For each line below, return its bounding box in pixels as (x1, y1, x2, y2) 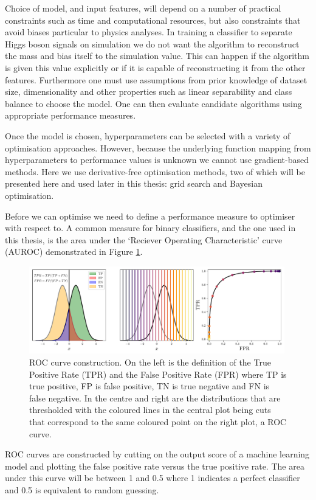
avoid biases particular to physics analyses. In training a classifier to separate (5, 26, 292, 38)
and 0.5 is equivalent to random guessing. (5, 483, 159, 496)
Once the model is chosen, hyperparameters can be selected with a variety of (5, 129, 290, 142)
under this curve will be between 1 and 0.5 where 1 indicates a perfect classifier (5, 471, 300, 484)
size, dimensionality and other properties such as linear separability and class (5, 85, 292, 98)
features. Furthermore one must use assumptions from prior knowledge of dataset (5, 73, 307, 86)
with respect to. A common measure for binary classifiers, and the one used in (5, 221, 296, 234)
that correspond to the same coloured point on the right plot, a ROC (29, 415, 287, 428)
